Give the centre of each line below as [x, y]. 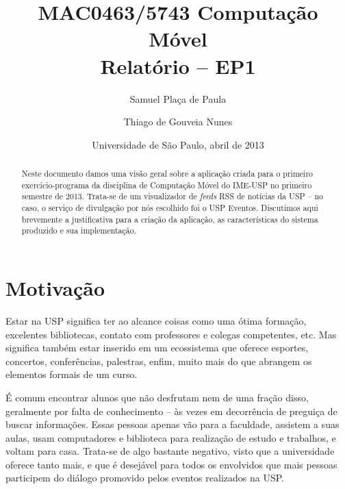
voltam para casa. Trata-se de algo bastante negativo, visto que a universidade [170, 451]
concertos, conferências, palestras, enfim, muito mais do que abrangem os [159, 361]
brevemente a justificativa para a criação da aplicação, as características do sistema [170, 219]
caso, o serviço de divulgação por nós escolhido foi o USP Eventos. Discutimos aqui [170, 208]
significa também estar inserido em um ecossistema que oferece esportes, [157, 348]
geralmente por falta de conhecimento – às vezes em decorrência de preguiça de [171, 411]
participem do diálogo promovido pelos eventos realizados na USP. [145, 478]
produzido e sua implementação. [79, 230]
